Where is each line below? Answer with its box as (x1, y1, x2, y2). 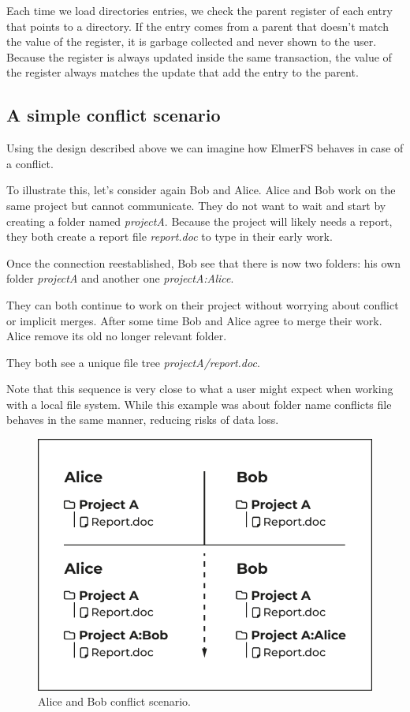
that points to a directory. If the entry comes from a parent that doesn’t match (6, 17, 389, 34)
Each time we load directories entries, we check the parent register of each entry (6, 2, 393, 18)
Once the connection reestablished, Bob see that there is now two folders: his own (6, 254, 401, 271)
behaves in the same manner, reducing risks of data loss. (6, 411, 279, 428)
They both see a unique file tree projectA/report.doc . (6, 354, 260, 370)
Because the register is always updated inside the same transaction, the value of (6, 48, 392, 65)
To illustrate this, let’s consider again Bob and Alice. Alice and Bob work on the (6, 182, 396, 198)
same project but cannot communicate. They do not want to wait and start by (6, 197, 386, 213)
